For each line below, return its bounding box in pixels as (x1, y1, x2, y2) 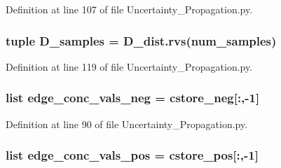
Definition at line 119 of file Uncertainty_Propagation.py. (6, 59, 253, 73)
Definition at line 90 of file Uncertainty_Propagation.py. (6, 116, 248, 131)
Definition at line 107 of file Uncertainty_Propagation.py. (6, 2, 253, 16)
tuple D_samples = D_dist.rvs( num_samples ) (6, 31, 277, 49)
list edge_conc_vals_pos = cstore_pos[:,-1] (6, 146, 259, 164)
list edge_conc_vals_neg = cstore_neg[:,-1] (6, 89, 260, 106)
